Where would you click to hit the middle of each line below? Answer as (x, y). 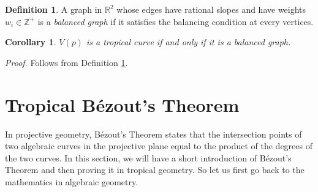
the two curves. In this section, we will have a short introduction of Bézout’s (148, 157)
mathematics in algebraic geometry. (72, 181)
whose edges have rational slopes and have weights (211, 9)
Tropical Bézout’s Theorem (122, 104)
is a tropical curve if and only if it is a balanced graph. (188, 42)
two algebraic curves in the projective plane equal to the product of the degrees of (159, 146)
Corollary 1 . (31, 42)
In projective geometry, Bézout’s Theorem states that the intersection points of (153, 134)
